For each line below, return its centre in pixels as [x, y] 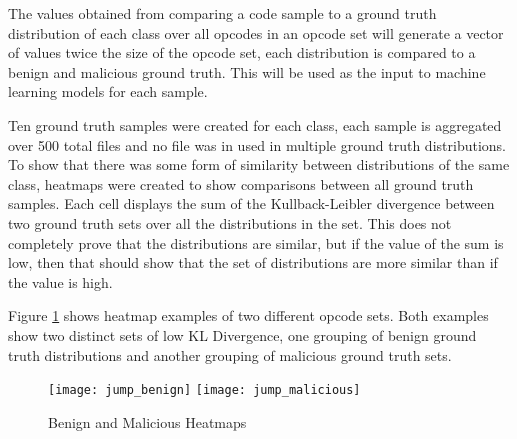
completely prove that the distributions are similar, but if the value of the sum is [256, 242]
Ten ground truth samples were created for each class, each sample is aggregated [255, 124]
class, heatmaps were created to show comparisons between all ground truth [241, 183]
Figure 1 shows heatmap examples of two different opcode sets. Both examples [248, 315]
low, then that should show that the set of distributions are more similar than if [253, 262]
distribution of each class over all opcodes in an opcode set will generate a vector [256, 32]
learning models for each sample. [108, 91]
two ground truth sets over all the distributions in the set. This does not [230, 222]
